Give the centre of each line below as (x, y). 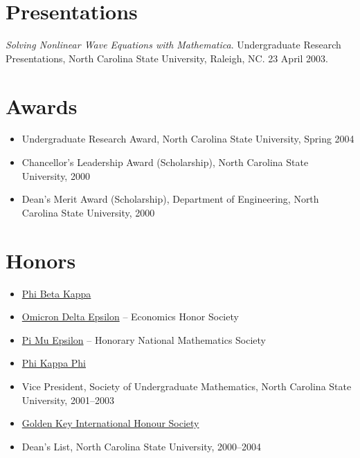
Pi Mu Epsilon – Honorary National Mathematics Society (144, 339)
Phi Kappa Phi (54, 363)
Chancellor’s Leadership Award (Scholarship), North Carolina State (165, 162)
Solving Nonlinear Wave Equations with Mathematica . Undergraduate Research (173, 45)
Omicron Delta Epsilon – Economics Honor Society (130, 317)
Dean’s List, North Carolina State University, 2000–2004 (142, 446)
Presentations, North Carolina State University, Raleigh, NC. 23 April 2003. (167, 58)
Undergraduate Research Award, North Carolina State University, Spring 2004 (188, 139)
